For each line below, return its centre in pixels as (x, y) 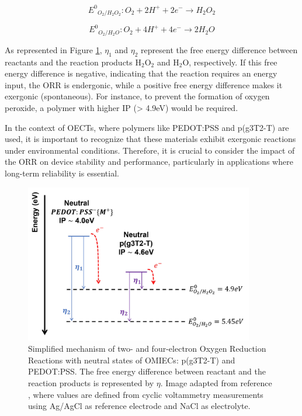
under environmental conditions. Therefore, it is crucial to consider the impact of (150, 150)
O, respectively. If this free (230, 62)
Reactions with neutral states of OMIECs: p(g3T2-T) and (132, 360)
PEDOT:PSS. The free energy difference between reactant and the (147, 371)
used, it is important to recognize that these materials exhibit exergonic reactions (150, 139)
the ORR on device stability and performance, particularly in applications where (149, 162)
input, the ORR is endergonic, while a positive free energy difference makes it (144, 84)
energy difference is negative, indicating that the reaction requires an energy (141, 73)
